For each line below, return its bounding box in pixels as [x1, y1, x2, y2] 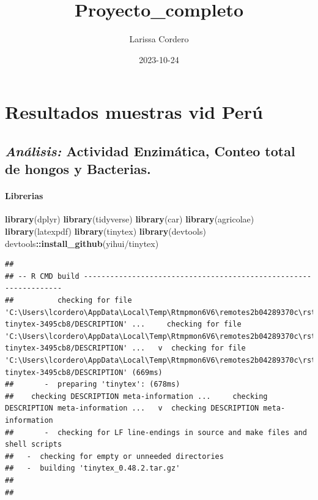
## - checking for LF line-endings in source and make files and [5, 428, 307, 437]
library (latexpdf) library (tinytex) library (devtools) [5, 225, 206, 238]
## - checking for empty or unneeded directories [5, 452, 224, 461]
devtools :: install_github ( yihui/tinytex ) [5, 237, 159, 249]
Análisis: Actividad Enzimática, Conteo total [5, 141, 295, 160]
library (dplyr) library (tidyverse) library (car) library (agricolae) [5, 213, 254, 225]
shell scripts [5, 440, 62, 449]
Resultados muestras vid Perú [5, 99, 263, 124]
